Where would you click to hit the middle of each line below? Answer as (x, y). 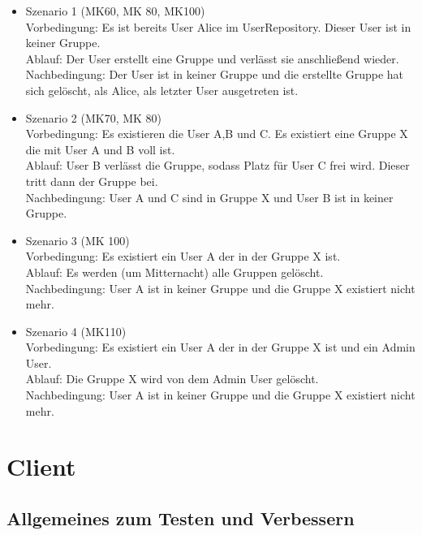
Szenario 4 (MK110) (76, 331)
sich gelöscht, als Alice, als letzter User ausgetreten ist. (162, 90)
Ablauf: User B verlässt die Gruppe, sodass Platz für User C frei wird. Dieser (217, 165)
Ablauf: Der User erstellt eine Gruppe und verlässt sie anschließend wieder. (212, 58)
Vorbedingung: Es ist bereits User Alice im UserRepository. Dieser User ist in (218, 26)
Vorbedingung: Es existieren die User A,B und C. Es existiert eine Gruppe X (217, 134)
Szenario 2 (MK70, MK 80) (94, 117)
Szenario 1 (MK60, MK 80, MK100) (115, 11)
